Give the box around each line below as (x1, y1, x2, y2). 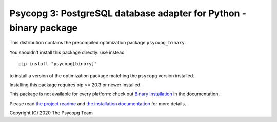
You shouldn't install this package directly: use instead (9, 49, 125, 55)
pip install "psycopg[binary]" (18, 61, 97, 67)
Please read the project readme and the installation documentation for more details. (9, 100, 186, 107)
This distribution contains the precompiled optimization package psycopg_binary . (9, 40, 186, 46)
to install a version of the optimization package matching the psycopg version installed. (9, 72, 194, 79)
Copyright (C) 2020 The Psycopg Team (9, 110, 93, 116)
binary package (9, 22, 78, 33)
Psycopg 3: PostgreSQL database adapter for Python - (9, 8, 246, 19)
